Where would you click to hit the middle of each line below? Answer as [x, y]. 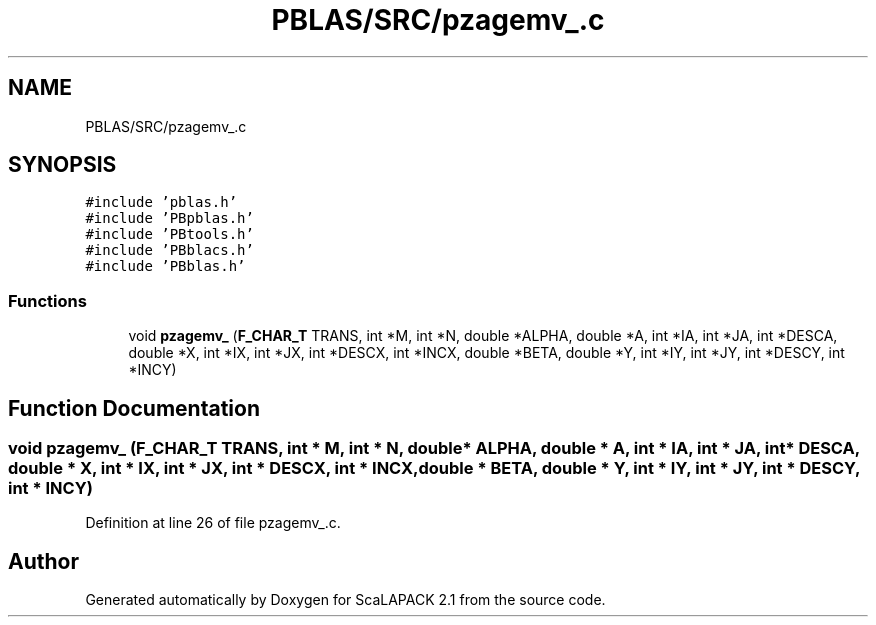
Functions [47, 300]
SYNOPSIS [62, 165]
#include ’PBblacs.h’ [169, 250]
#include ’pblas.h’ [161, 202]
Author [43, 561]
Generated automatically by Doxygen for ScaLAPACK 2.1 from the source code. [345, 600]
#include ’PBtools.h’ [169, 234]
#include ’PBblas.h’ [165, 266]
